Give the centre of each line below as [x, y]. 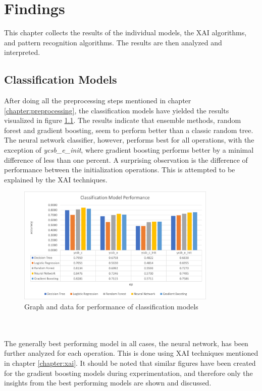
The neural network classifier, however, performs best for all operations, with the [129, 140]
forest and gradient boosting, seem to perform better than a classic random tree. [129, 130]
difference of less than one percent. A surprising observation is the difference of [126, 159]
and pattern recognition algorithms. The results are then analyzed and [113, 42]
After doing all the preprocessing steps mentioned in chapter [98, 101]
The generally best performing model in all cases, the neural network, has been [126, 343]
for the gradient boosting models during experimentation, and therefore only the [128, 373]
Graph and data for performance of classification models [111, 307]
